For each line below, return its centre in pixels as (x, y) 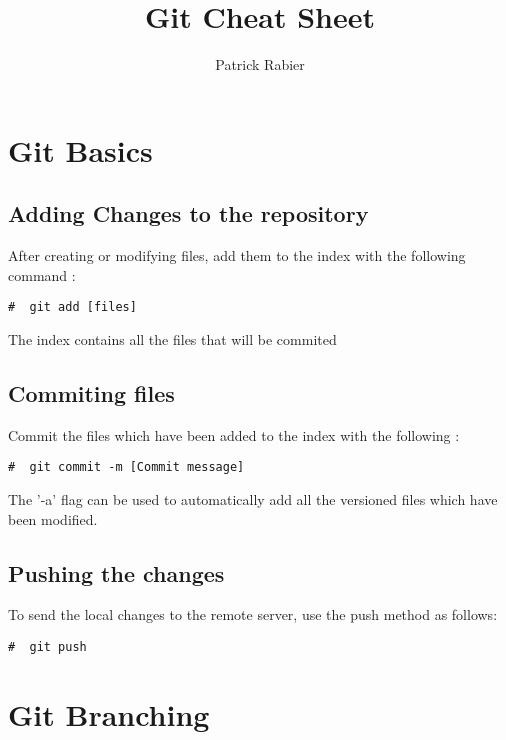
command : (42, 274)
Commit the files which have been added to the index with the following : (234, 434)
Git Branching (109, 713)
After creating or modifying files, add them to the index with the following (237, 255)
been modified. (53, 518)
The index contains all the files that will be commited (172, 338)
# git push (47, 646)
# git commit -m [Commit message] (126, 467)
